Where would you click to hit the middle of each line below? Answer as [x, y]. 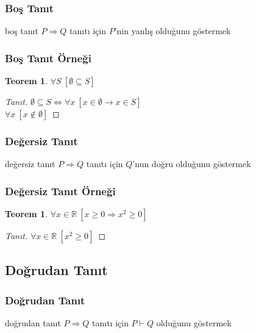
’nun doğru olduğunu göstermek [192, 164]
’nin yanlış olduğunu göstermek [172, 31]
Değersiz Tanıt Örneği [60, 191]
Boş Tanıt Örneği [48, 58]
